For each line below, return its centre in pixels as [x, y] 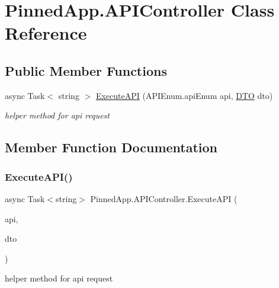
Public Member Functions [86, 70]
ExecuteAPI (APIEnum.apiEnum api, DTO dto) [184, 95]
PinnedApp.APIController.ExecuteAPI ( [164, 198]
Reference [46, 33]
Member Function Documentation [111, 147]
